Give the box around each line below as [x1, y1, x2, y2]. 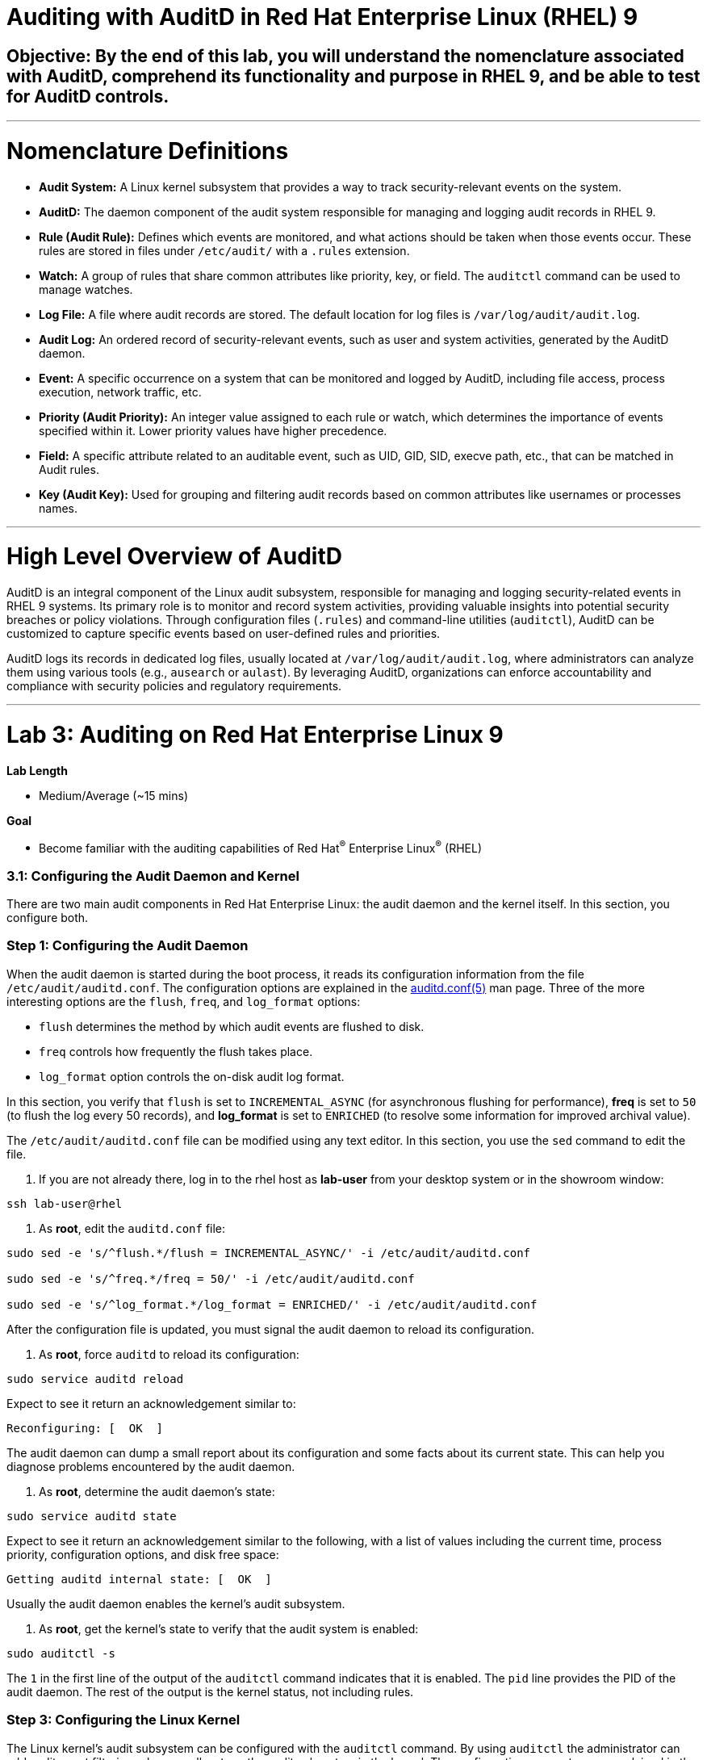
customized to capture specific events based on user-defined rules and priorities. [6, 626, 441, 641]
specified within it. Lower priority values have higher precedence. [39, 423, 387, 438]
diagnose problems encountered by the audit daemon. [6, 1459, 295, 1473]
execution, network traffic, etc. [39, 384, 202, 399]
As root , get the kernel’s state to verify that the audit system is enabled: [39, 1621, 419, 1636]
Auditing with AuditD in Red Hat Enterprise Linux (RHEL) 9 [6, 3, 638, 31]
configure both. [6, 911, 89, 925]
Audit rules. [39, 462, 99, 476]
